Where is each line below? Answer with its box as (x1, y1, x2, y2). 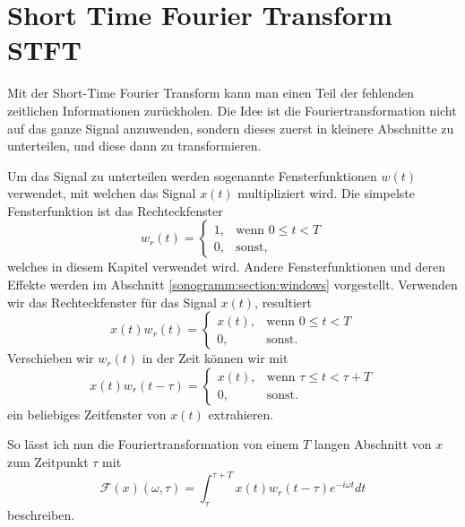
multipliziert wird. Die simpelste (237, 184, 415, 203)
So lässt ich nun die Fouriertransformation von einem (7, 435, 299, 454)
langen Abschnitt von (314, 435, 432, 454)
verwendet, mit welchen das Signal (7, 184, 196, 203)
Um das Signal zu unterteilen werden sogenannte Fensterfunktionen (7, 166, 377, 185)
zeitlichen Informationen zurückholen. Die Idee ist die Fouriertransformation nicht (7, 100, 457, 119)
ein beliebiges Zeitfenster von (7, 404, 167, 423)
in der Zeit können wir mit (142, 349, 288, 367)
